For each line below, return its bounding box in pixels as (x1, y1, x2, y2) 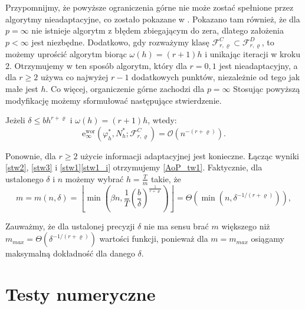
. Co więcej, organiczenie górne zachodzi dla (45, 83, 205, 95)
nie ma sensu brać (143, 219, 209, 232)
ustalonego (5, 172, 44, 185)
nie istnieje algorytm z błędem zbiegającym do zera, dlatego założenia (31, 24, 284, 37)
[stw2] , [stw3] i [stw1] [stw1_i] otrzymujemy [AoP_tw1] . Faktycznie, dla (5, 161, 263, 173)
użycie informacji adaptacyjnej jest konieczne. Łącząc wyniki (80, 149, 299, 162)
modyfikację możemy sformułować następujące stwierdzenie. (5, 94, 222, 106)
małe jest (5, 83, 38, 95)
